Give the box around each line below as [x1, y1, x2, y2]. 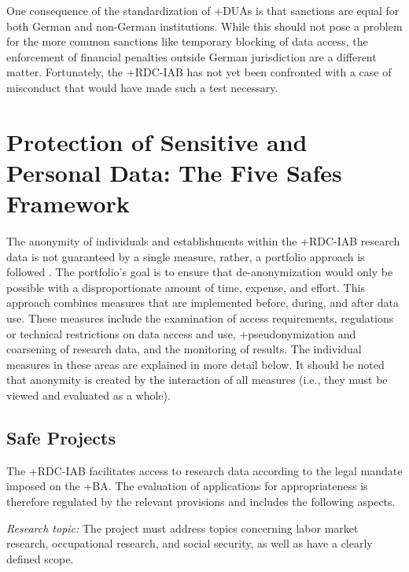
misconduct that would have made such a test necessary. [6, 79, 278, 95]
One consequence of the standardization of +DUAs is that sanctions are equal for [6, 2, 400, 18]
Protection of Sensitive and [6, 125, 308, 157]
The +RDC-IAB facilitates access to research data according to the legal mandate [6, 462, 403, 478]
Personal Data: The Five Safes [6, 156, 342, 188]
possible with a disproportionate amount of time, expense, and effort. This [6, 279, 365, 295]
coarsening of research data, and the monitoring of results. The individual [6, 341, 362, 357]
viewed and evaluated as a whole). [6, 387, 171, 403]
